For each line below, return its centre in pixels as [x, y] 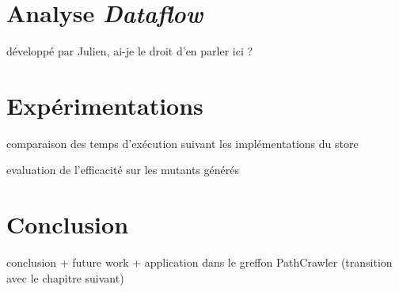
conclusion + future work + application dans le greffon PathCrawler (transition [199, 262]
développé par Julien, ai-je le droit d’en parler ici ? [130, 51]
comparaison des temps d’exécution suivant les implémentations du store [182, 143]
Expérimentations [105, 105]
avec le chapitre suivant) [65, 277]
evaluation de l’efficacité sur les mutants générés [123, 170]
